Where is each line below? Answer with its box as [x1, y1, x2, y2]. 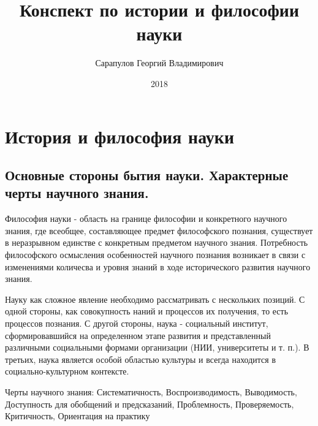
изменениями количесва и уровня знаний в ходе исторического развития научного [5, 260, 311, 273]
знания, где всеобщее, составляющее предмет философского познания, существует [5, 224, 313, 237]
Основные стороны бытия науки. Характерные [5, 165, 289, 184]
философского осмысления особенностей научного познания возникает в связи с [5, 248, 306, 261]
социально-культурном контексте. [5, 365, 129, 378]
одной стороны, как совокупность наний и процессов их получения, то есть [5, 305, 289, 318]
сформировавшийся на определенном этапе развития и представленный [5, 329, 271, 341]
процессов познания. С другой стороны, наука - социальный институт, [5, 317, 268, 330]
